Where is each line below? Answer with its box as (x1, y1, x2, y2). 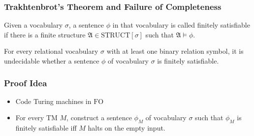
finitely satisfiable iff (15, 123, 77, 133)
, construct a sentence (66, 112, 132, 123)
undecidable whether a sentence (4, 56, 99, 66)
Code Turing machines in (15, 96, 92, 106)
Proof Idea (4, 76, 47, 89)
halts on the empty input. (88, 123, 165, 133)
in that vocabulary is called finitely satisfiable (112, 20, 250, 30)
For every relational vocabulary (4, 46, 98, 56)
